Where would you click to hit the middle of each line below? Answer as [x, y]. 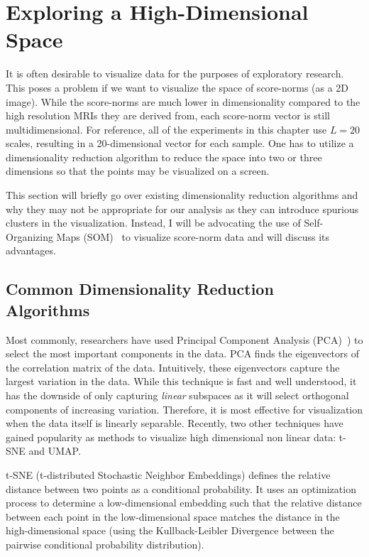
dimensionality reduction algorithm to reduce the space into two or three [164, 157]
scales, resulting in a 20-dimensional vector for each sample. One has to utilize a [180, 143]
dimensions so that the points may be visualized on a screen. [138, 171]
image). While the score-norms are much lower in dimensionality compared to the [183, 101]
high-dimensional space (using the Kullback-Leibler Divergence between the [170, 530]
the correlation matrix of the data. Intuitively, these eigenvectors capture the [173, 367]
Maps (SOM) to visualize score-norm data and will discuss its [193, 236]
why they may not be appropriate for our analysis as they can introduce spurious [182, 209]
